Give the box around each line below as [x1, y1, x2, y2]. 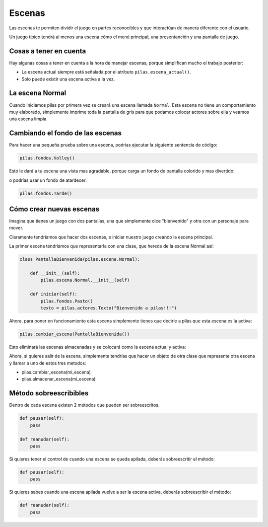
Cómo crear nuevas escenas [9, 205, 100, 213]
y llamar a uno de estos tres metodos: [9, 360, 86, 366]
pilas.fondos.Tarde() [19, 190, 72, 196]
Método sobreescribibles [9, 389, 89, 397]
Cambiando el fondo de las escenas [9, 129, 122, 138]
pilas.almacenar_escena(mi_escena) [21, 376, 96, 382]
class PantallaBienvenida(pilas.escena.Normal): [19, 256, 140, 262]
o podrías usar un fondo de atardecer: [9, 177, 87, 183]
